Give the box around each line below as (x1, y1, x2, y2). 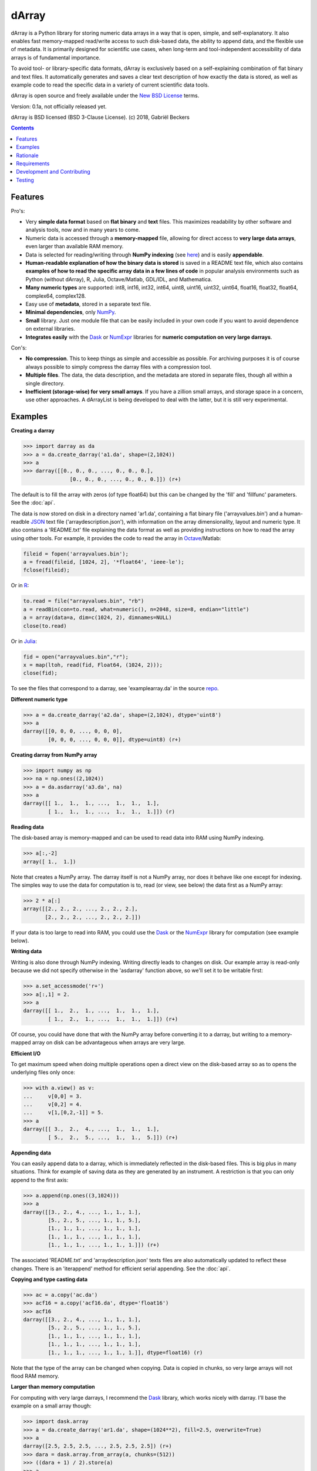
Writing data (11, 948, 42, 955)
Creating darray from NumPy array (11, 751, 97, 758)
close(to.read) (23, 623, 67, 629)
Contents (11, 124, 35, 132)
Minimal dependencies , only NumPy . (25, 309, 116, 316)
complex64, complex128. (25, 292, 86, 299)
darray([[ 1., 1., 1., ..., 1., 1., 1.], (23, 800, 160, 807)
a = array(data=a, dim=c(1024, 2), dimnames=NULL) (23, 614, 173, 621)
